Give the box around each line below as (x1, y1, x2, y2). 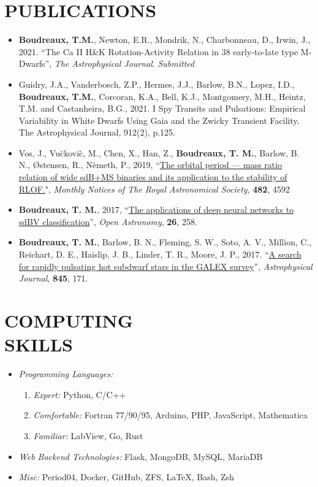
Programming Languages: (18, 367, 113, 380)
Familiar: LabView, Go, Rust (33, 429, 143, 442)
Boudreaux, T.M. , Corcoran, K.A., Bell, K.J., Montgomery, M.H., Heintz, (18, 90, 306, 102)
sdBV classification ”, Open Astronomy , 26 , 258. (18, 215, 197, 228)
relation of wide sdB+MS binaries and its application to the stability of (18, 171, 287, 183)
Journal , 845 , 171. (18, 272, 88, 285)
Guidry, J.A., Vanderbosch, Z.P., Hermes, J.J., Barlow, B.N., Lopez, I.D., (18, 77, 295, 90)
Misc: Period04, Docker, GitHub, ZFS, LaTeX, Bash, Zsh (18, 470, 234, 483)
